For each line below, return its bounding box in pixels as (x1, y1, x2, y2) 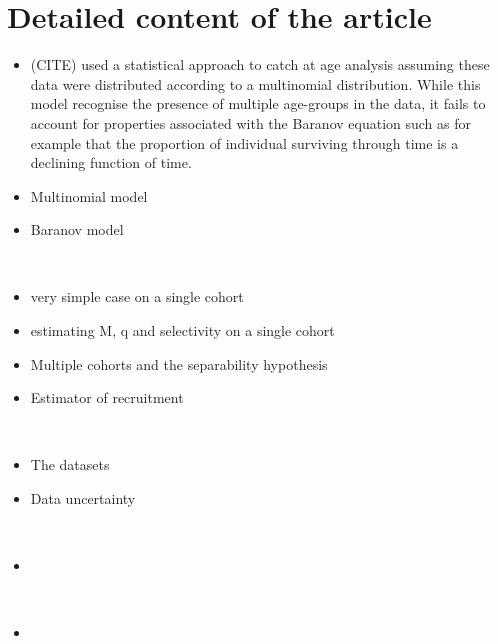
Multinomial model (30, 185, 148, 206)
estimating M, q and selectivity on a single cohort (30, 320, 335, 341)
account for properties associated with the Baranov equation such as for (30, 112, 472, 133)
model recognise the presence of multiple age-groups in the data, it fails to (30, 93, 486, 114)
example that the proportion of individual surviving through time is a (30, 132, 459, 153)
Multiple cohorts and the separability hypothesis (30, 353, 328, 374)
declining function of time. (30, 152, 192, 173)
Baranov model (30, 219, 124, 240)
